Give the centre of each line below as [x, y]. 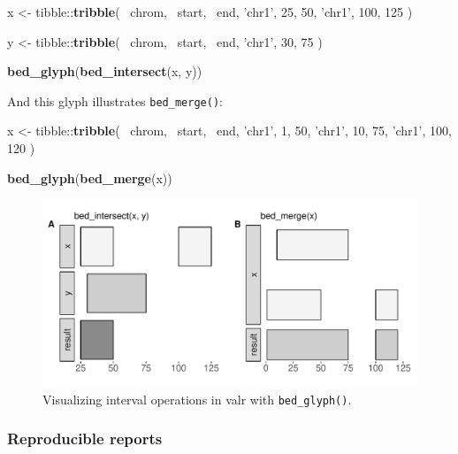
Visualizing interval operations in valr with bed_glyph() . [197, 399]
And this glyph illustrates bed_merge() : [115, 100]
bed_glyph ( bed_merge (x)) [90, 177]
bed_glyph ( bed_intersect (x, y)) [105, 71]
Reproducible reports [85, 439]
